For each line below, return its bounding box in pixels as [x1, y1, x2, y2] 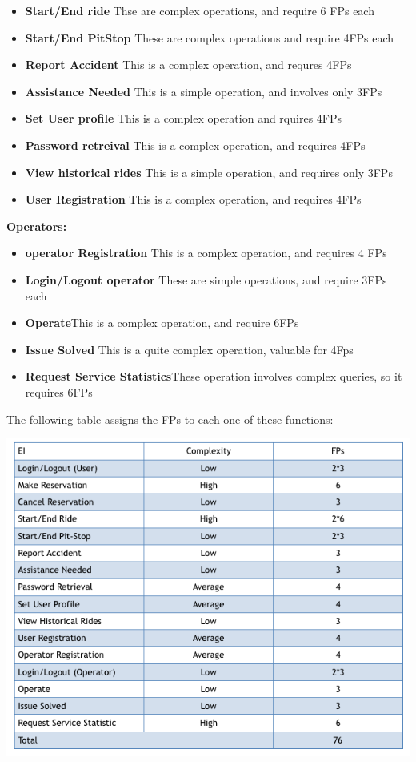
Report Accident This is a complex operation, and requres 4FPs [25, 56, 352, 73]
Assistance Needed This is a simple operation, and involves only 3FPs [25, 83, 382, 99]
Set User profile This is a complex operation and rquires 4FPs [25, 110, 342, 127]
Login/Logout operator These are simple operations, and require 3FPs [25, 271, 387, 288]
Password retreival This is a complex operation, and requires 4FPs [25, 136, 366, 153]
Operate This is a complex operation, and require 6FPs [25, 314, 299, 331]
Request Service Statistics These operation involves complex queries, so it [25, 368, 402, 385]
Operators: [6, 217, 67, 234]
